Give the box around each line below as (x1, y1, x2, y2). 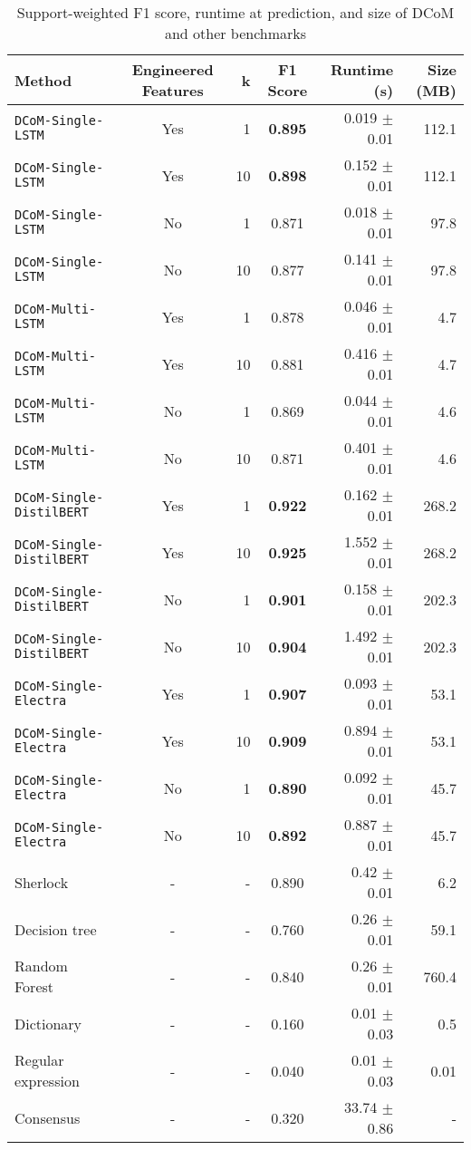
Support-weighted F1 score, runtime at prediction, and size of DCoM (16, 2, 455, 23)
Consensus (14, 1107, 81, 1128)
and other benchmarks (164, 23, 307, 43)
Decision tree (14, 918, 97, 940)
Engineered (131, 59, 214, 80)
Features (141, 80, 204, 101)
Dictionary (14, 1012, 82, 1034)
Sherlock (14, 871, 69, 893)
